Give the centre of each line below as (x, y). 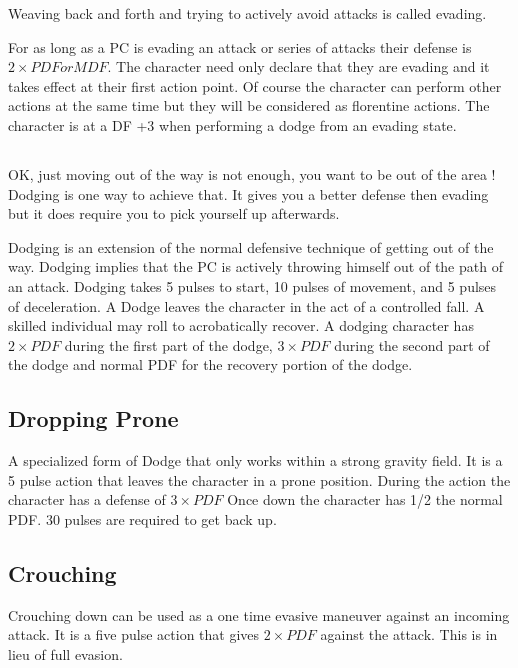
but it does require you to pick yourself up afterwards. (174, 213)
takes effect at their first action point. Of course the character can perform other (255, 85)
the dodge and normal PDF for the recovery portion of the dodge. (210, 364)
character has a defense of (87, 499)
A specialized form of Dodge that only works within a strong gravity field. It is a (255, 460)
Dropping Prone (93, 418)
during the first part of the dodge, (168, 344)
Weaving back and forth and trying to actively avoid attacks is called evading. (247, 13)
